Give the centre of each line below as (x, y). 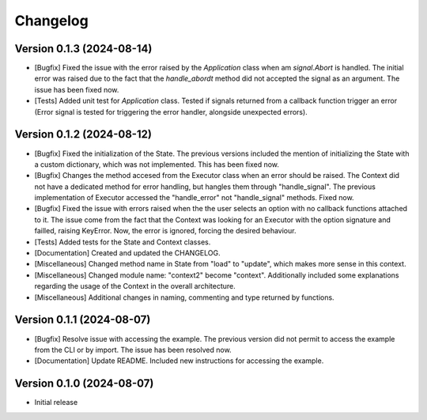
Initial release (56, 403)
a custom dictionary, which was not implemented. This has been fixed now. (157, 164)
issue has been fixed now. (77, 89)
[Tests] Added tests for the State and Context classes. (123, 242)
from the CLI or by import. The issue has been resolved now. (133, 350)
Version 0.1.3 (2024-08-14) (83, 49)
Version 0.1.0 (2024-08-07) (84, 384)
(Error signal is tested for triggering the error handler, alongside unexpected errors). (171, 112)
